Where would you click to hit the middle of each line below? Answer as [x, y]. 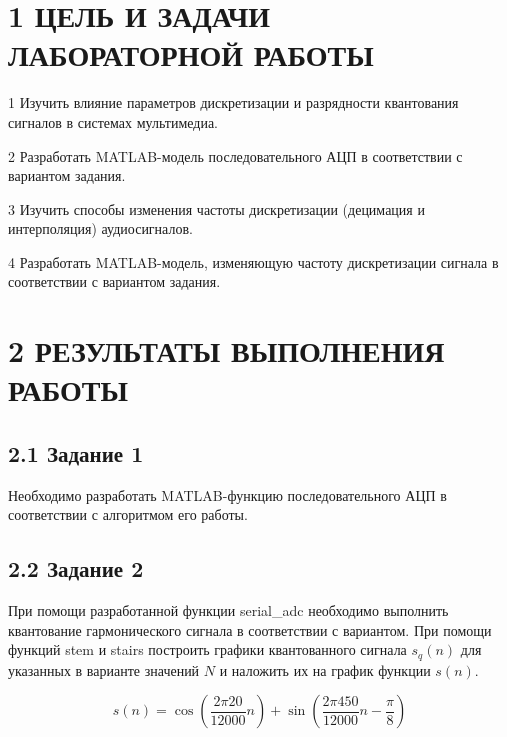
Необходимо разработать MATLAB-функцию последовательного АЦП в [227, 494]
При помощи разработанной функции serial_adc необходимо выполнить [228, 610]
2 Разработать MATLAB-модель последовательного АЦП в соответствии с [235, 155]
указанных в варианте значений [104, 669]
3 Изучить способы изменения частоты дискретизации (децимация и [216, 208]
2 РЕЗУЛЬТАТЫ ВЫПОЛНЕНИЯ [226, 350]
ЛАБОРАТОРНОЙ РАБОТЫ [191, 54]
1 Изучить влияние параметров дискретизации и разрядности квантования [233, 102]
